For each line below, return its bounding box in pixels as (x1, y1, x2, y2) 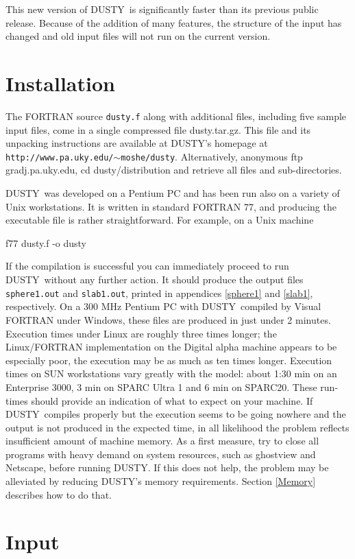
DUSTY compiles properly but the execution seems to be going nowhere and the (5, 407, 346, 421)
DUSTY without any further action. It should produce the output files (5, 272, 304, 287)
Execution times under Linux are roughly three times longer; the (5, 326, 277, 340)
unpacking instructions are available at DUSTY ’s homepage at (5, 136, 268, 150)
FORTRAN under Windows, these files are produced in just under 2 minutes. (5, 312, 331, 326)
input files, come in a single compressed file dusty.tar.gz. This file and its (5, 122, 311, 136)
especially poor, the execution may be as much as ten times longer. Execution (5, 353, 332, 367)
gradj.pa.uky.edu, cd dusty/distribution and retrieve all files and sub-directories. (5, 163, 342, 177)
